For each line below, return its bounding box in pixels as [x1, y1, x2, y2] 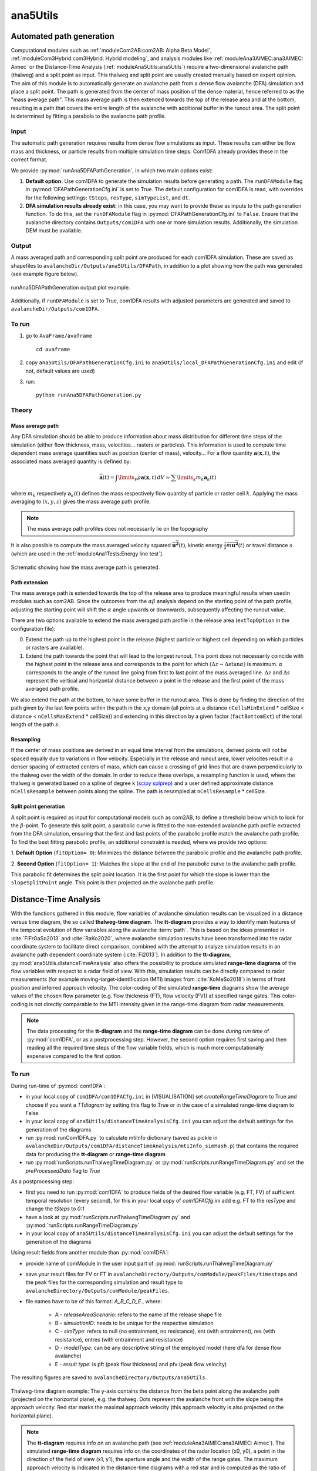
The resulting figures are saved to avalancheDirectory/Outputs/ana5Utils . [11, 1374, 207, 1381]
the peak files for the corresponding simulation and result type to [25, 1279, 183, 1286]
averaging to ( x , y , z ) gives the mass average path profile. [11, 498, 151, 505]
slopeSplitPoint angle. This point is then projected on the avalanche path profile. [11, 879, 215, 886]
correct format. [11, 156, 48, 163]
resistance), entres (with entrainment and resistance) [55, 1336, 183, 1343]
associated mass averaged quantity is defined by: [11, 458, 131, 465]
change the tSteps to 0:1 [25, 1205, 85, 1212]
